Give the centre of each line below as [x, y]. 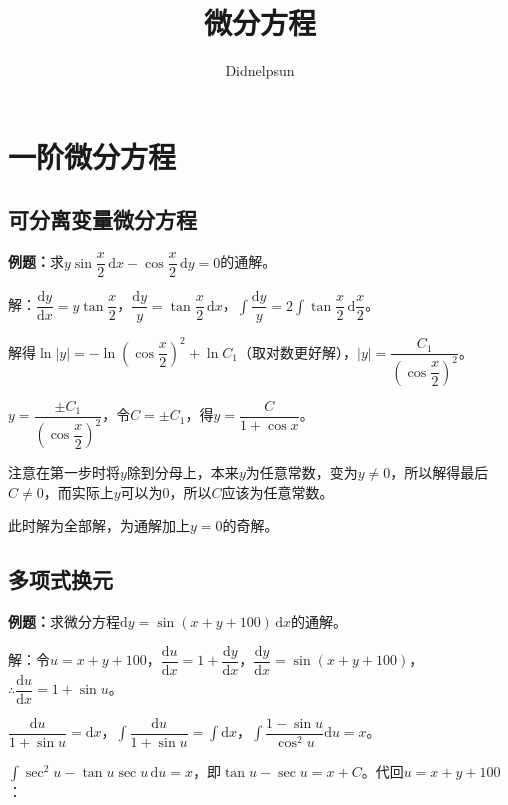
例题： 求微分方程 [64, 621]
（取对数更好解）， [298, 351]
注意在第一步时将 [64, 472]
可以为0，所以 [166, 491]
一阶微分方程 [92, 155]
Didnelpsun [260, 70]
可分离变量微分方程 [102, 219]
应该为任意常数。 [277, 491]
